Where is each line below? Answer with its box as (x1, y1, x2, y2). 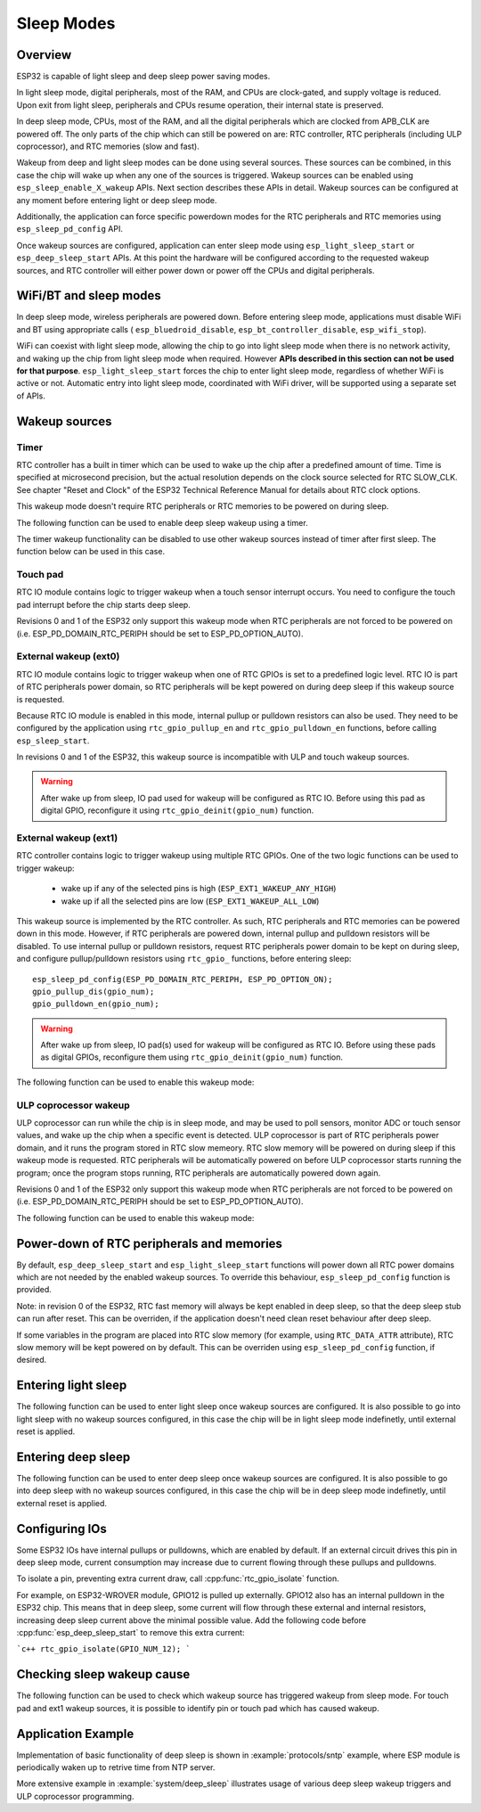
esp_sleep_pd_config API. (16, 224, 124, 234)
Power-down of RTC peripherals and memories (16, 1235, 282, 1251)
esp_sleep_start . (16, 735, 90, 746)
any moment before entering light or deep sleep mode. (16, 194, 217, 205)
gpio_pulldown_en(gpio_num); (32, 999, 159, 1009)
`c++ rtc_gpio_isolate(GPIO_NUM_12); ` (16, 1644, 191, 1654)
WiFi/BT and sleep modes (16, 288, 162, 303)
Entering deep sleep (16, 1449, 131, 1464)
